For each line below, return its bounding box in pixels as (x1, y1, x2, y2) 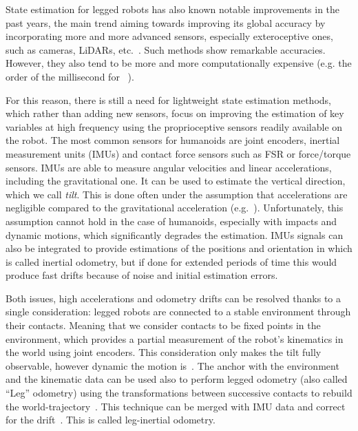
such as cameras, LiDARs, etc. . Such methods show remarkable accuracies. (6, 42, 326, 56)
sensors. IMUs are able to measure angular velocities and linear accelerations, (6, 160, 332, 174)
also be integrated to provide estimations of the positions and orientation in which (6, 241, 352, 255)
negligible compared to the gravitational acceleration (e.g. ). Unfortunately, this (6, 200, 344, 215)
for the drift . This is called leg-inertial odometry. (6, 412, 215, 427)
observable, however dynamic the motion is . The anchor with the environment (6, 358, 339, 372)
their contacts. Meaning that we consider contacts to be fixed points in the (6, 318, 321, 333)
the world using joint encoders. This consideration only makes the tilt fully (6, 345, 322, 359)
